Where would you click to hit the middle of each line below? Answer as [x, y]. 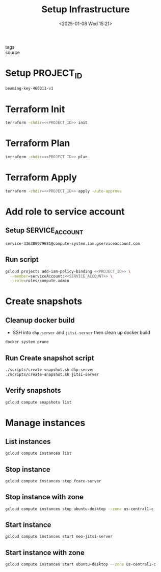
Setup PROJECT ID [44, 74]
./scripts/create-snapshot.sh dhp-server [50, 370]
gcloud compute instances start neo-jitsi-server [59, 537]
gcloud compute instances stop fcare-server [53, 481]
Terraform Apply [41, 177]
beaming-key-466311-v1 [29, 89]
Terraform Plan [38, 143]
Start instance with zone [45, 552]
